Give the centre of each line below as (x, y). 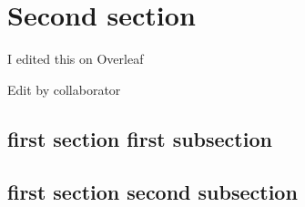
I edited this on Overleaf (76, 59)
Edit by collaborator (64, 89)
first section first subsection (140, 138)
